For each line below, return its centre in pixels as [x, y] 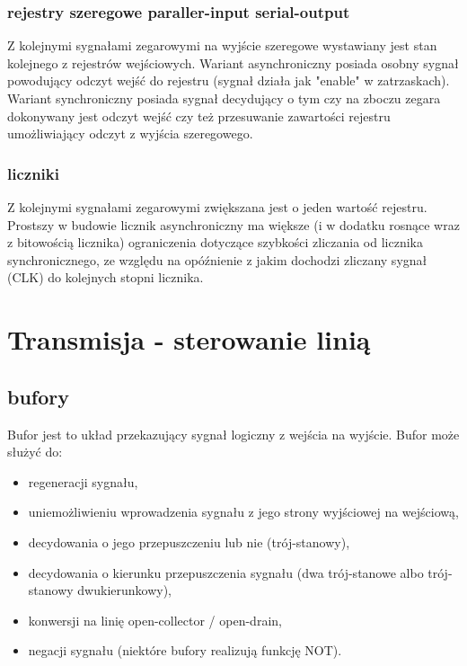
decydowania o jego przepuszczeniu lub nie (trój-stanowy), [189, 542]
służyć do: [35, 452]
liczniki [33, 173]
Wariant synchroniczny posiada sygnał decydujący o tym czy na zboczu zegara [224, 98]
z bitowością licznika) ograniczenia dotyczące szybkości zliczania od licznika [215, 242]
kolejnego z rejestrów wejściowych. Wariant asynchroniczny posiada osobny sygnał [233, 62]
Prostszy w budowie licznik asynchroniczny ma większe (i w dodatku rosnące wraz [233, 224]
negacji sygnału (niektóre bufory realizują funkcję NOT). [185, 650]
